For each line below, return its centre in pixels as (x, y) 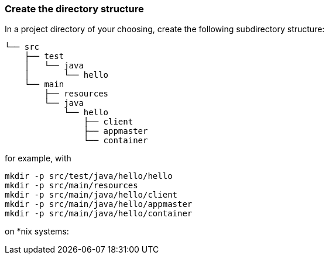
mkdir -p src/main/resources (71, 186)
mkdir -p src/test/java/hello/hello (89, 176)
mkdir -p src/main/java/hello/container (99, 214)
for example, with (38, 158)
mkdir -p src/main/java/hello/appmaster (99, 204)
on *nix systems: (37, 232)
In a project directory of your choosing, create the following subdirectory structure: (165, 29)
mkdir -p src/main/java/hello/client (91, 195)
